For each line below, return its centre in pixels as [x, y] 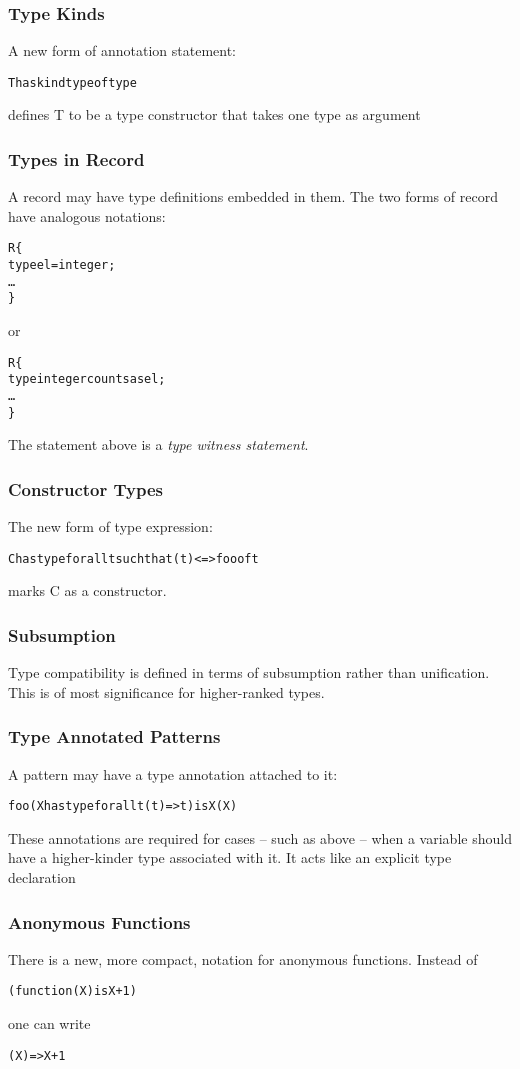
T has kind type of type [72, 82]
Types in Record [76, 158]
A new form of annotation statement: [122, 50]
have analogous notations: [87, 215]
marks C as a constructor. [87, 590]
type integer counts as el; [87, 379]
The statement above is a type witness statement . [158, 444]
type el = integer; [62, 265]
